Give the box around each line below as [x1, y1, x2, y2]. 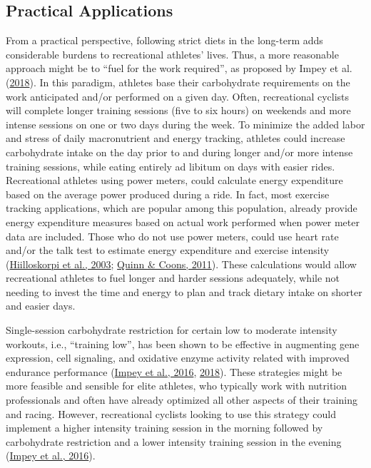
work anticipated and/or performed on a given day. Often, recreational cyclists [6, 88, 350, 103]
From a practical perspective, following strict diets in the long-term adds [6, 33, 323, 48]
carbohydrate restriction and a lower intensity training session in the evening [6, 434, 342, 449]
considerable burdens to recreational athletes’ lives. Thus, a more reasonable [6, 46, 339, 61]
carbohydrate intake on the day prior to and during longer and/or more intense [6, 144, 353, 159]
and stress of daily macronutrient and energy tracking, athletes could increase [6, 131, 345, 146]
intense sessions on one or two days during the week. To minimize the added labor [6, 116, 365, 131]
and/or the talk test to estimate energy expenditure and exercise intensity [6, 243, 330, 258]
